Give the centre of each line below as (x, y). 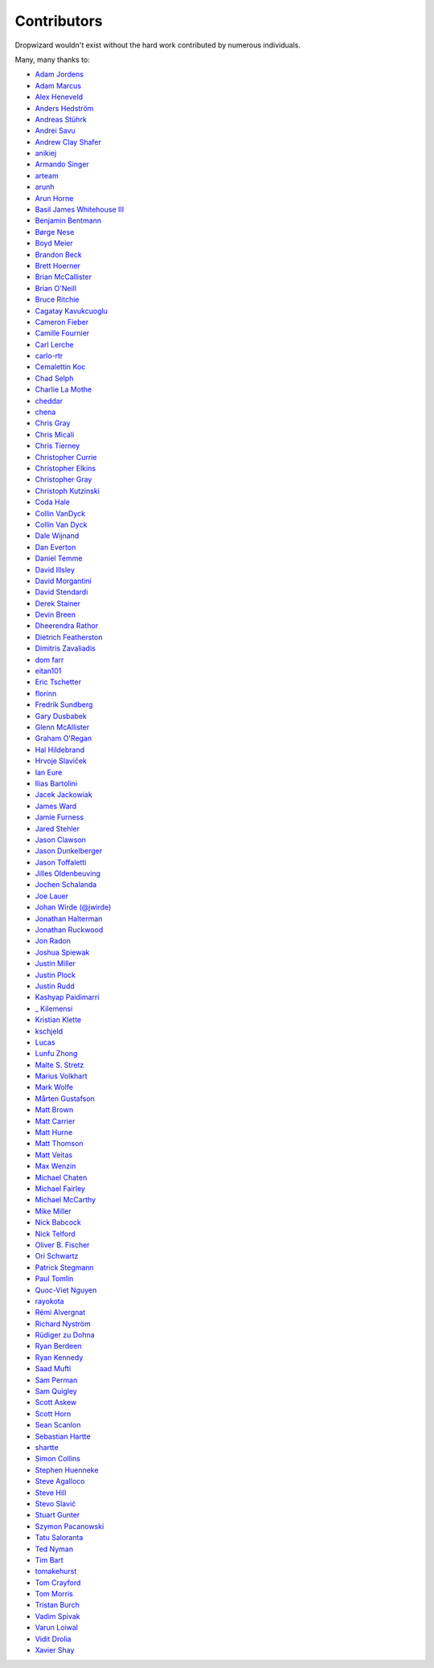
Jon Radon (53, 941)
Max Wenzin (55, 1166)
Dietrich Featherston (69, 637)
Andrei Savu (55, 131)
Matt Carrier (55, 1121)
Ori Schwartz (57, 1256)
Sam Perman (56, 1380)
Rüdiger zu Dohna (65, 1335)
